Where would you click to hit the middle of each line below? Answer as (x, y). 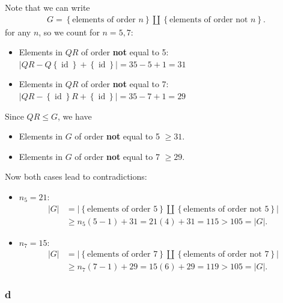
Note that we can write (47, 7)
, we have (75, 116)
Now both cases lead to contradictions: (76, 176)
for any (18, 32)
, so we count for (69, 32)
